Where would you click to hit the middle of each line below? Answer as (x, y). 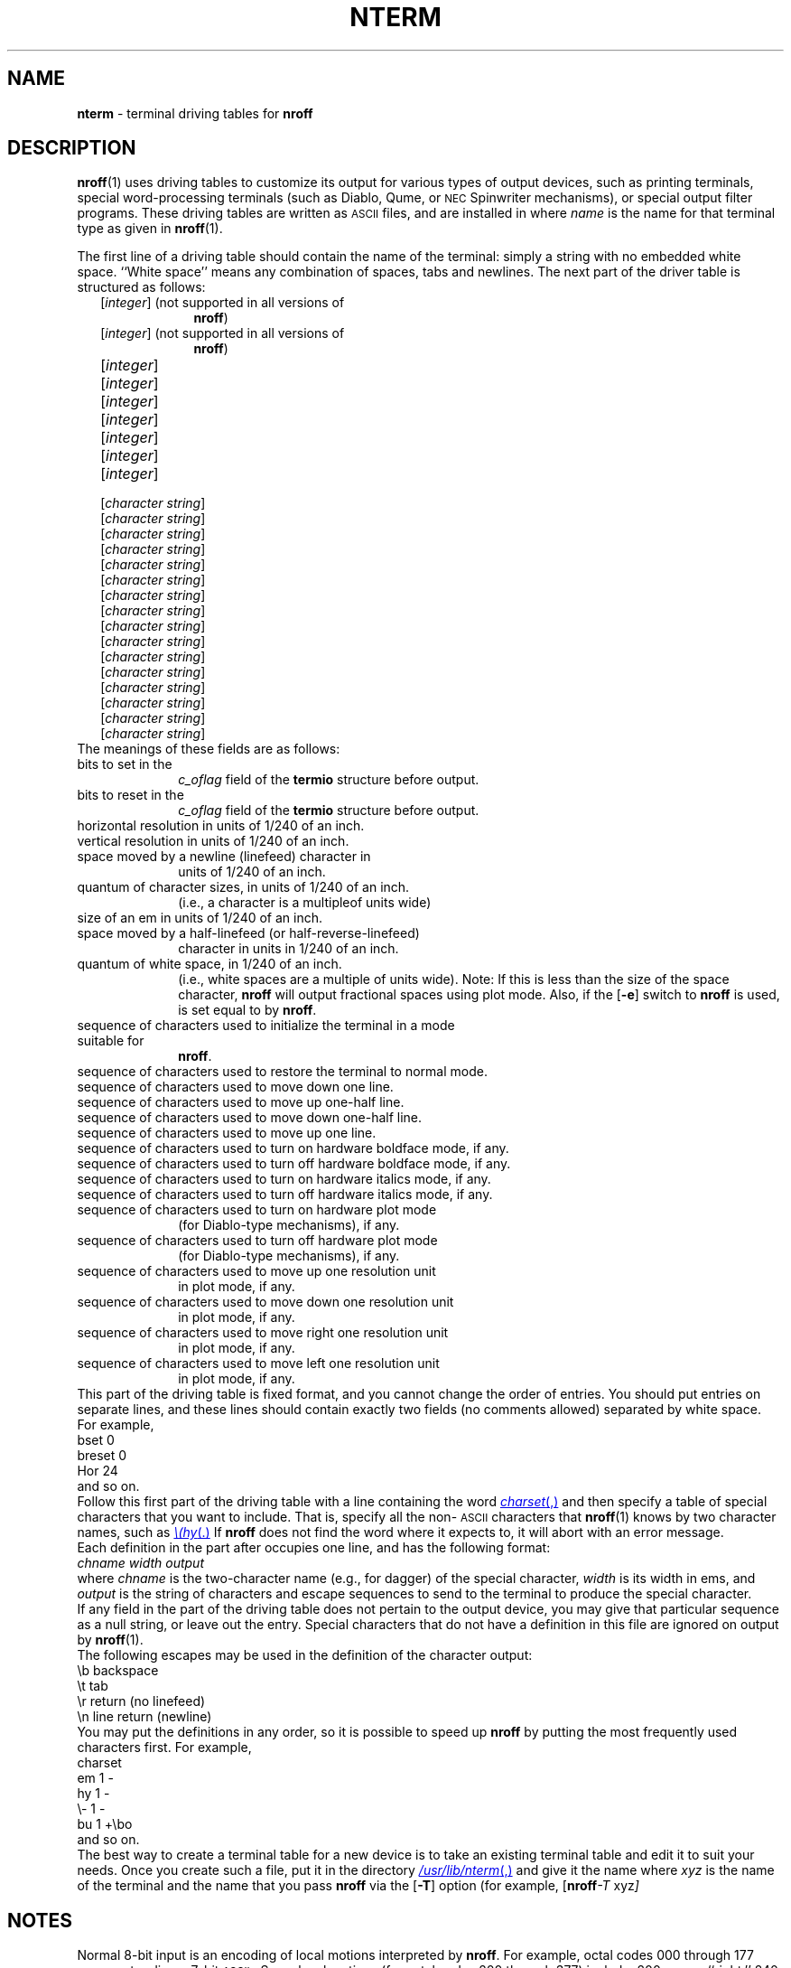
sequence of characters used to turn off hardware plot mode (257, 1241)
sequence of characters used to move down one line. (235, 1087)
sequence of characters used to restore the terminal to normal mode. (282, 1072)
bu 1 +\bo (105, 1824)
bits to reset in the (130, 795)
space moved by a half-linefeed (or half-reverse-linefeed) (248, 933)
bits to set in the (125, 764)
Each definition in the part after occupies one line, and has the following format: (314, 1548)
